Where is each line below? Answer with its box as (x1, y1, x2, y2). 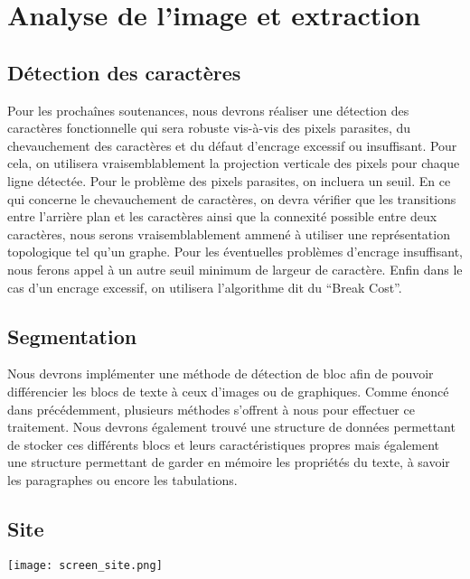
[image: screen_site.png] (7, 558, 163, 572)
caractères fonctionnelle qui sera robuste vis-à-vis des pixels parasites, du (7, 118, 411, 137)
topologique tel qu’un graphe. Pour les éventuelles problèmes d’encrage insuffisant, (7, 242, 463, 261)
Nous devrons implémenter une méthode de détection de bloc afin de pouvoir (7, 364, 434, 383)
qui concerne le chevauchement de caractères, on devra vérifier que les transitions (7, 189, 456, 208)
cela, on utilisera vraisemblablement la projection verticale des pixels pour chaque (7, 154, 460, 173)
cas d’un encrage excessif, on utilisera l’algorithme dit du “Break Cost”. (7, 277, 402, 296)
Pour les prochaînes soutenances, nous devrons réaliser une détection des (7, 100, 409, 119)
